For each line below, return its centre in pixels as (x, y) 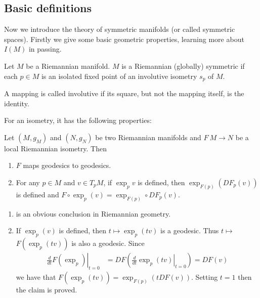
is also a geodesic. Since (108, 243)
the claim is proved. (47, 289)
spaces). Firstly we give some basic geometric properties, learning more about (124, 39)
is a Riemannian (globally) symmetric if (183, 66)
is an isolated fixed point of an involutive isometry (119, 76)
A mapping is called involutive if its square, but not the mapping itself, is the (124, 93)
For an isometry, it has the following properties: (78, 120)
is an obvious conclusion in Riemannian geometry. (93, 213)
